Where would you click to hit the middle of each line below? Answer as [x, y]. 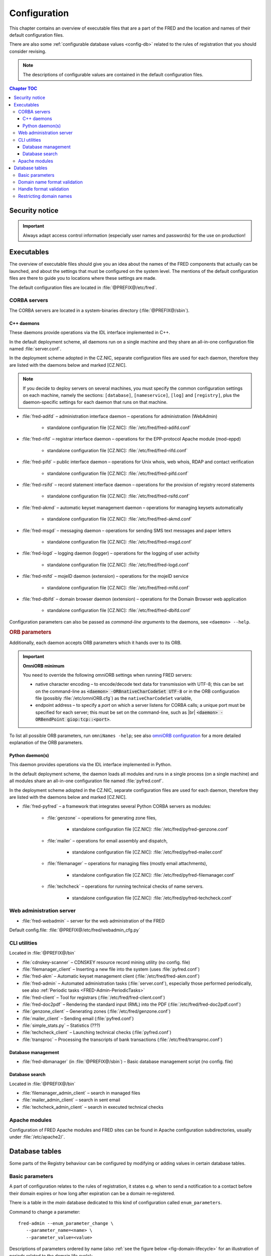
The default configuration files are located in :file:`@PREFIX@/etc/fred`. [83, 287]
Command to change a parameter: [45, 1212]
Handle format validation [44, 189]
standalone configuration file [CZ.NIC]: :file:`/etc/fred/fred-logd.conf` [118, 565]
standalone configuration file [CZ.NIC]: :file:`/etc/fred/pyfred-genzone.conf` [151, 829]
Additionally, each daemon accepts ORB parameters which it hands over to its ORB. [95, 643]
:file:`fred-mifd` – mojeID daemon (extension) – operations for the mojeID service [105, 576]
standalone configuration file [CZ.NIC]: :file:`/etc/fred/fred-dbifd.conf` [119, 610]
